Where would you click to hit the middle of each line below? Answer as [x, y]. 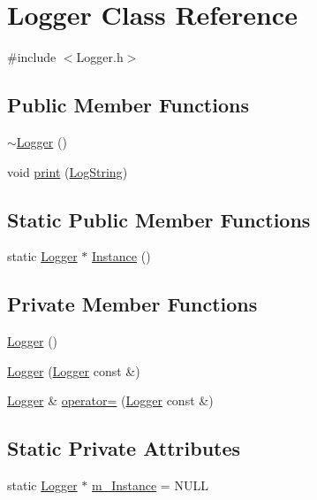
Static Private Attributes [124, 448]
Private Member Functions [132, 304]
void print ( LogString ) [68, 171]
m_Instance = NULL [150, 485]
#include [32, 57]
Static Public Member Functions [159, 219]
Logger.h [100, 57]
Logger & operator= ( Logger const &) [110, 400]
